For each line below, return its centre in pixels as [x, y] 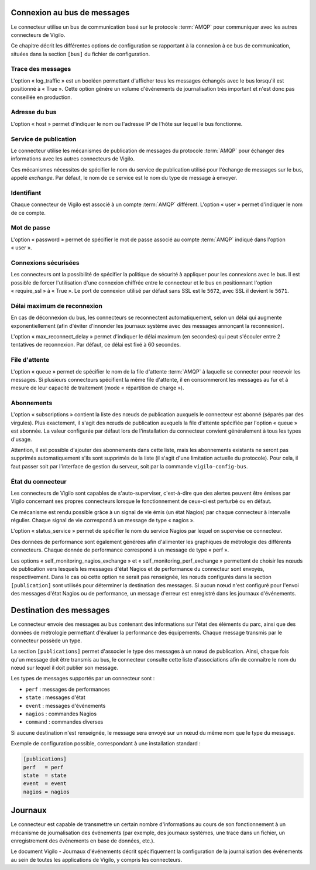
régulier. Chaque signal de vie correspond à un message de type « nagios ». [103, 520]
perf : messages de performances [68, 689]
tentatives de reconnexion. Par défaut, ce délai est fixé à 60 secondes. [96, 345]
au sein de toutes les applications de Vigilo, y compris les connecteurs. [97, 859]
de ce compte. [28, 213]
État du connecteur [39, 481]
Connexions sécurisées [45, 262]
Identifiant [26, 193]
